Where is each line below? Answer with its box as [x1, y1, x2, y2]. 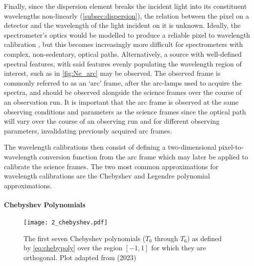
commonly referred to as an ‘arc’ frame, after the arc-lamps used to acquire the [4, 77, 242, 88]
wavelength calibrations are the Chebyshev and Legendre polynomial [4, 171, 210, 181]
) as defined [187, 233, 222, 243]
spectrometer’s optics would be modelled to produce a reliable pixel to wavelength [4, 29, 250, 40]
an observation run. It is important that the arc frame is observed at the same [4, 96, 239, 107]
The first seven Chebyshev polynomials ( [23, 233, 145, 243]
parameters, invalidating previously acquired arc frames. [4, 125, 172, 135]
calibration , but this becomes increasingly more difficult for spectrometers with [4, 39, 243, 49]
